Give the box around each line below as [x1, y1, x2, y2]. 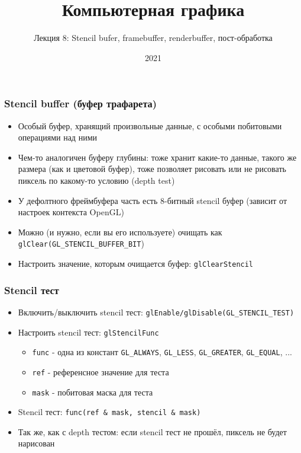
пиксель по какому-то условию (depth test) [18, 174, 175, 186]
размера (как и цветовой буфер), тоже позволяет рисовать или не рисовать [18, 162, 286, 175]
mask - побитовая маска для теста [32, 385, 153, 398]
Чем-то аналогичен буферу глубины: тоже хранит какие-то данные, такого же [18, 151, 297, 163]
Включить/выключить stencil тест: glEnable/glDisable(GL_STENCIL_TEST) [18, 305, 294, 318]
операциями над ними [18, 131, 97, 143]
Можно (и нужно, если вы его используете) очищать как [18, 225, 222, 238]
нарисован [18, 437, 55, 449]
